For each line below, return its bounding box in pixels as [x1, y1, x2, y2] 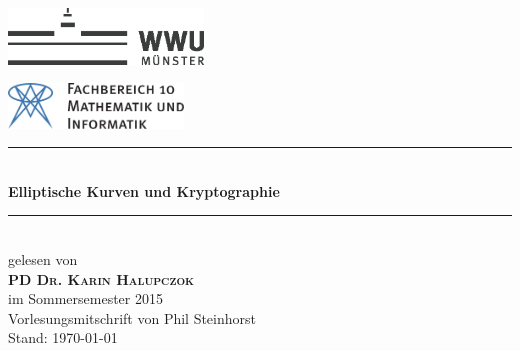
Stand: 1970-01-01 [8, 327, 118, 348]
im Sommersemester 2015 [8, 288, 163, 309]
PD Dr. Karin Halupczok [8, 268, 195, 289]
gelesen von [8, 249, 78, 269]
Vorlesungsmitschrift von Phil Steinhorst [8, 307, 256, 328]
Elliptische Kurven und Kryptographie [8, 180, 280, 201]
